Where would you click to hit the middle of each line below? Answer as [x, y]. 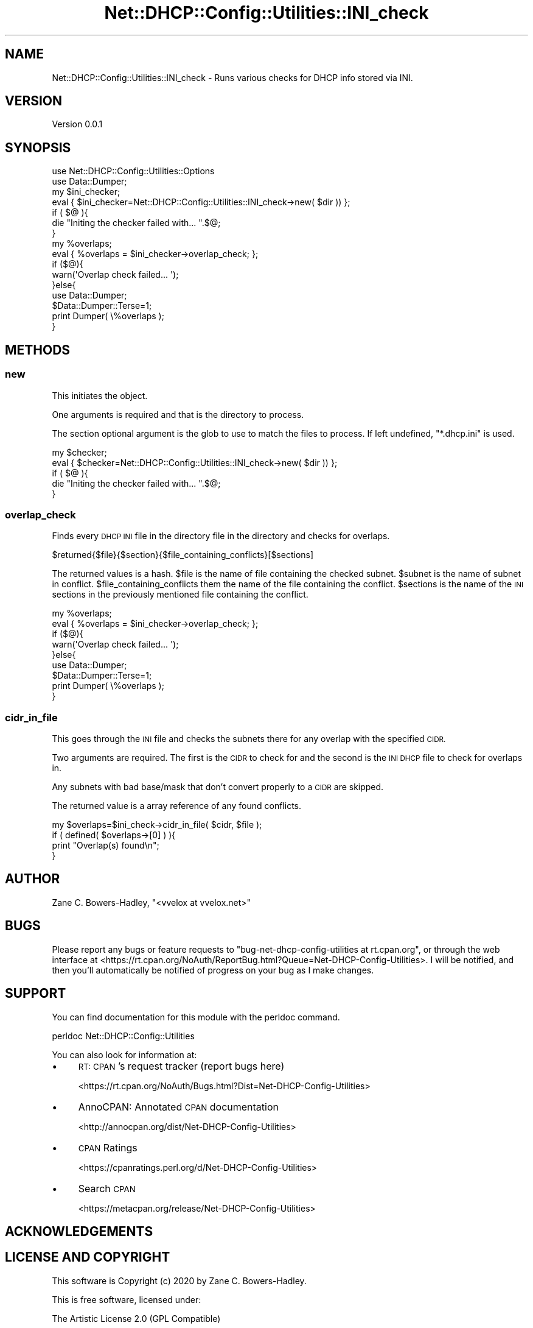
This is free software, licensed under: [127, 1299]
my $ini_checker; [86, 192]
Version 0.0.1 [77, 124]
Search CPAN [107, 1188]
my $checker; [79, 452]
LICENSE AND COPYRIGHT [88, 1257]
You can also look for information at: [124, 1054]
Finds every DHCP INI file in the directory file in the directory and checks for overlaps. [221, 536]
